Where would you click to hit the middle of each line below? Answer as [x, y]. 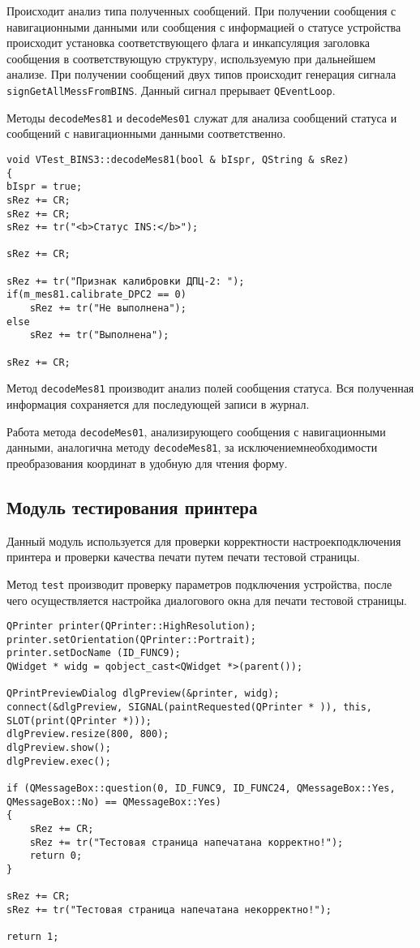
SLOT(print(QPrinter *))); [79, 721]
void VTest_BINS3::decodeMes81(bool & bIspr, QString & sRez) [178, 159]
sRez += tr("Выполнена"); [99, 335]
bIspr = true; [45, 187]
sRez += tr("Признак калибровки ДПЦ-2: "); [126, 281]
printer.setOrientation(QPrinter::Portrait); [131, 639]
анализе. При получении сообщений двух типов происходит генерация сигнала [201, 74]
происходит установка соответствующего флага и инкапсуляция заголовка [188, 43]
